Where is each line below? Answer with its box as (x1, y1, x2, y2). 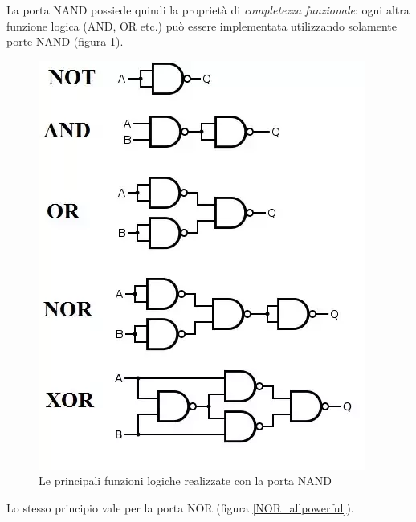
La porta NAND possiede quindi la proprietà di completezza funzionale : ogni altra (6, 2, 410, 18)
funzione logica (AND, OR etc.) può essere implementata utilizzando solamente (6, 17, 397, 34)
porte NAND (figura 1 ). (6, 33, 124, 50)
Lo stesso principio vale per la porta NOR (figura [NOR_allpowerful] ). (6, 499, 354, 516)
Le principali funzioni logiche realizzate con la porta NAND (39, 472, 332, 489)
